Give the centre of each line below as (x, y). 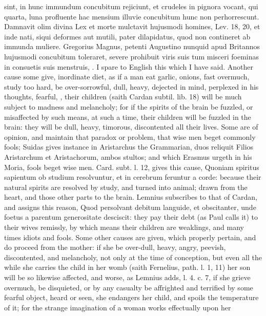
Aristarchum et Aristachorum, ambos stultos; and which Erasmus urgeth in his (128, 156)
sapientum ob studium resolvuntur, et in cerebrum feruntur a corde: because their (133, 177)
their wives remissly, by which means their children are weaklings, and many (124, 227)
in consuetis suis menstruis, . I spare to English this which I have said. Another (129, 66)
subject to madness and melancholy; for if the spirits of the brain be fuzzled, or (129, 106)
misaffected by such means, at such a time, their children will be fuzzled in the (128, 117)
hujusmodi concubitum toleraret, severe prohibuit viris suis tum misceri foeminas (132, 56)
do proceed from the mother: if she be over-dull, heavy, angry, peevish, (115, 247)
